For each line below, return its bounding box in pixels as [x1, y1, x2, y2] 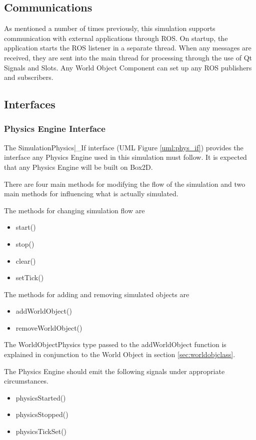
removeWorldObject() [15, 322, 82, 333]
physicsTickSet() [15, 426, 67, 437]
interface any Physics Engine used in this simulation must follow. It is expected [4, 152, 247, 162]
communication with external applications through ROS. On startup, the [4, 32, 228, 43]
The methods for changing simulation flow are [4, 205, 145, 215]
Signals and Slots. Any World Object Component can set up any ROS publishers [4, 62, 252, 72]
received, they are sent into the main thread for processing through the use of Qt [4, 52, 252, 62]
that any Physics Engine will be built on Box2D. [4, 161, 153, 172]
